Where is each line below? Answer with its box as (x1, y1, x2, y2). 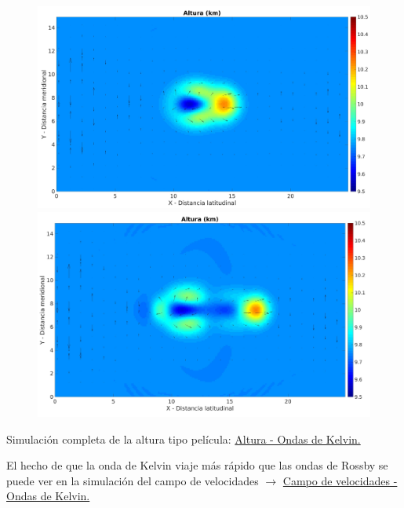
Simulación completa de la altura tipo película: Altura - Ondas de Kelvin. (6, 430, 361, 447)
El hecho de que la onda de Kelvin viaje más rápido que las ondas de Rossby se (6, 457, 388, 473)
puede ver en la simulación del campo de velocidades (6, 472, 259, 488)
